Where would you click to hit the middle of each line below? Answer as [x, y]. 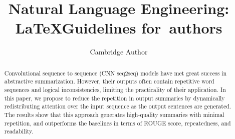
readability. [19, 131]
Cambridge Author [119, 52]
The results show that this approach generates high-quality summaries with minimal [114, 114]
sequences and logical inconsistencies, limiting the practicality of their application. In [115, 90]
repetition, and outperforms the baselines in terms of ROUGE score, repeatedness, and [117, 123]
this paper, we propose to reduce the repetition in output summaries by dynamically [114, 98]
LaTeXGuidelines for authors [119, 28]
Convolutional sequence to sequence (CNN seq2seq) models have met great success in [115, 73]
